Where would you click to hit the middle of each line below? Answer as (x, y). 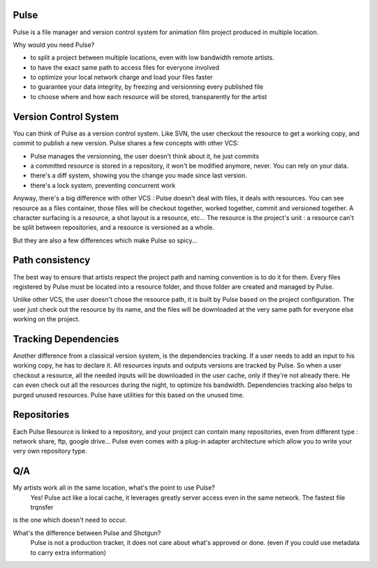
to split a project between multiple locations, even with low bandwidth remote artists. (153, 58)
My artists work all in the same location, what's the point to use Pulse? (114, 488)
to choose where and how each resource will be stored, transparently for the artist (149, 96)
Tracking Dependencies (66, 339)
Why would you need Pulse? (54, 45)
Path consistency (52, 260)
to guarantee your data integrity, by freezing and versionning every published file (147, 87)
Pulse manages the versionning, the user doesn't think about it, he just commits (145, 156)
